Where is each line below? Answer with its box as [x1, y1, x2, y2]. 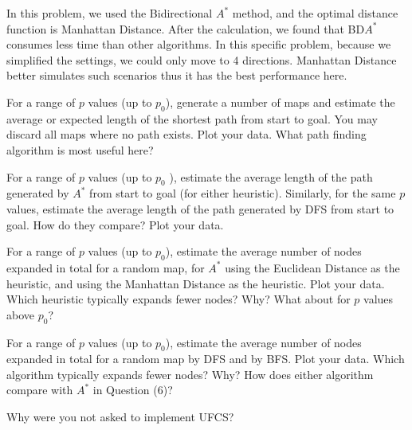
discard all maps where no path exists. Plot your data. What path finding [6, 126, 367, 143]
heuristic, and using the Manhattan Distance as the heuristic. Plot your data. [6, 275, 385, 291]
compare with [6, 381, 73, 398]
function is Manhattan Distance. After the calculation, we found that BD [6, 20, 365, 37]
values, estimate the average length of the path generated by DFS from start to [6, 200, 394, 217]
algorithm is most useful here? [6, 141, 154, 158]
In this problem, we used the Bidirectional [6, 5, 213, 21]
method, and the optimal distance [232, 5, 398, 21]
